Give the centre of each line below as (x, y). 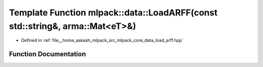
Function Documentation (47, 54)
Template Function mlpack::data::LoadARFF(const (113, 13)
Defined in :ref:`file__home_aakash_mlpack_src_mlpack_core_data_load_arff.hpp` (102, 40)
